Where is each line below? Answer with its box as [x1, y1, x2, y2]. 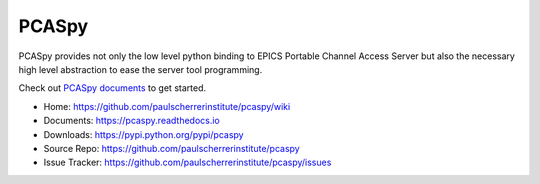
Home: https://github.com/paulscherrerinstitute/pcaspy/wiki [43, 100, 291, 112]
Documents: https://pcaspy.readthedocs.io [43, 115, 220, 127]
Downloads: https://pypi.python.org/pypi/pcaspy [43, 128, 244, 140]
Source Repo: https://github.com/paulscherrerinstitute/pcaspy [43, 142, 300, 154]
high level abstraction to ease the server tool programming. [18, 63, 263, 75]
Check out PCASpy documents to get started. [18, 82, 207, 94]
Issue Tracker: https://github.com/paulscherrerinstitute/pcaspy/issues [43, 156, 332, 169]
